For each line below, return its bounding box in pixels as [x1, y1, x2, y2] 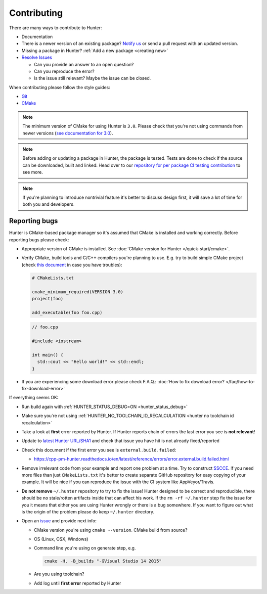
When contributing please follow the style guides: [9, 84, 111, 90]
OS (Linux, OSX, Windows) [34, 536, 89, 542]
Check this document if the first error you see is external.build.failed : [21, 447, 177, 453]
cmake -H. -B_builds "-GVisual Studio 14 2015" [44, 558, 162, 564]
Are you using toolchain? [34, 571, 85, 577]
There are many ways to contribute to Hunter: [9, 25, 102, 31]
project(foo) [32, 296, 64, 301]
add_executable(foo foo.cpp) [32, 310, 103, 315]
